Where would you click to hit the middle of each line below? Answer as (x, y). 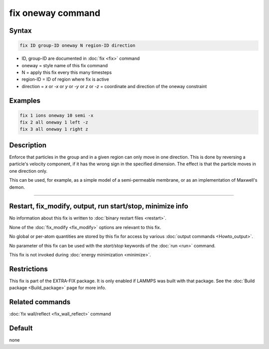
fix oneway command (55, 13)
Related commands (40, 302)
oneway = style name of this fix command (65, 65)
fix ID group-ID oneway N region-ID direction (77, 46)
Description (28, 145)
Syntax (20, 31)
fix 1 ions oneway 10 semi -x (57, 115)
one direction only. (28, 171)
